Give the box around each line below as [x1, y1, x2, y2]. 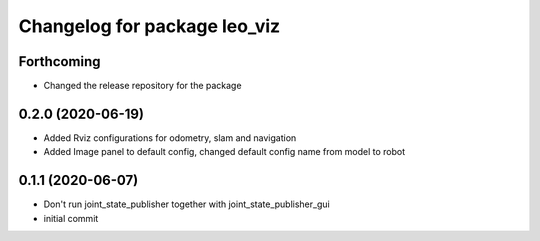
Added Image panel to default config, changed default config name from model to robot [43, 146, 406, 158]
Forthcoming [18, 53, 101, 70]
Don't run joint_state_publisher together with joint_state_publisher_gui [43, 198, 330, 210]
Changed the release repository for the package [43, 80, 242, 92]
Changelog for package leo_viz [18, 15, 281, 37]
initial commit [43, 212, 99, 224]
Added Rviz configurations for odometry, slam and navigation [43, 131, 297, 144]
